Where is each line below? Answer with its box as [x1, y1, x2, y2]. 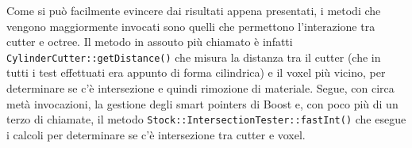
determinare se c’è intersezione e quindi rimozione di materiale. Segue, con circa [6, 80, 395, 97]
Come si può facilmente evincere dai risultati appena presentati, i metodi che [6, 2, 381, 18]
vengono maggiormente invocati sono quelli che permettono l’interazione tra [6, 17, 375, 34]
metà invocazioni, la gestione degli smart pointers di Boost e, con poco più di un [6, 95, 399, 112]
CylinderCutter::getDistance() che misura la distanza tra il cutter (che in [6, 48, 381, 65]
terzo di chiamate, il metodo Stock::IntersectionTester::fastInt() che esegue [6, 111, 406, 127]
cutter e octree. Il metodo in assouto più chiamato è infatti [6, 33, 293, 50]
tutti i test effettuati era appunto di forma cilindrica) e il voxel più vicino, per [6, 64, 386, 81]
